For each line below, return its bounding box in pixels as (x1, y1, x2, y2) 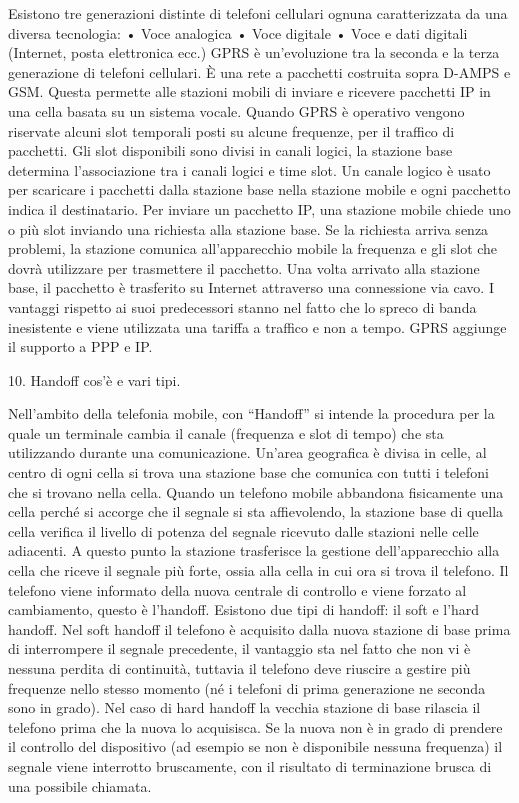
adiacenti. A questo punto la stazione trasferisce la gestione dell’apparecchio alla (8, 540, 500, 561)
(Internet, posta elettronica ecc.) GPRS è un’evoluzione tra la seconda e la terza (8, 42, 500, 63)
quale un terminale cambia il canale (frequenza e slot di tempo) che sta (8, 422, 444, 443)
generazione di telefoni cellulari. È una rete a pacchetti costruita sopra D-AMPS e (8, 61, 511, 82)
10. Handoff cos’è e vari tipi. (8, 369, 181, 390)
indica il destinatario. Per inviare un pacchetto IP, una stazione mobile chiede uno (8, 198, 511, 219)
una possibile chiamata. (8, 775, 152, 796)
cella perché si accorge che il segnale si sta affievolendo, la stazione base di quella (8, 501, 504, 522)
